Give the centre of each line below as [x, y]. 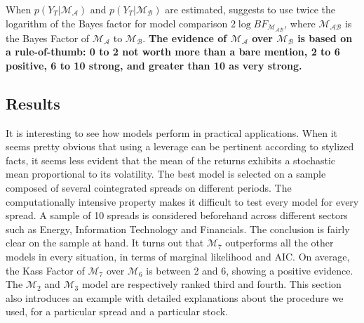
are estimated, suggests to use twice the [250, 9]
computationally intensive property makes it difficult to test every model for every [182, 201]
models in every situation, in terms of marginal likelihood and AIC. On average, [178, 257]
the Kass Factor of [45, 270]
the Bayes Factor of [48, 38]
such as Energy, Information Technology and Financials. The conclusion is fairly [178, 229]
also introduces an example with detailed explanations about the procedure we [175, 297]
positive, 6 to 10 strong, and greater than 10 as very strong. [154, 65]
